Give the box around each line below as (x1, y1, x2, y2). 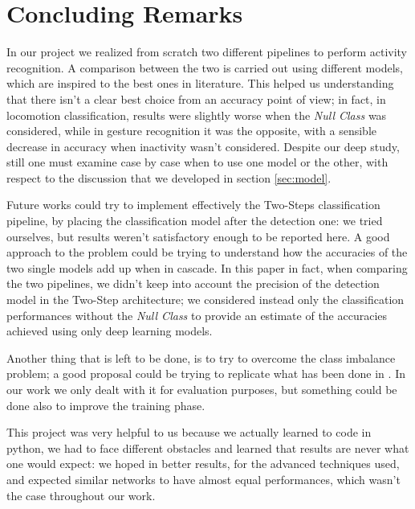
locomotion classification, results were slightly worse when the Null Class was (6, 106, 387, 123)
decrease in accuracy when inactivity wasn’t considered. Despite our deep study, (6, 138, 400, 154)
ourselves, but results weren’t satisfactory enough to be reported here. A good (6, 228, 390, 244)
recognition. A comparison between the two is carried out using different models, (6, 59, 403, 76)
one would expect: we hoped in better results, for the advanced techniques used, (6, 455, 400, 472)
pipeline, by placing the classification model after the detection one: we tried (6, 212, 383, 229)
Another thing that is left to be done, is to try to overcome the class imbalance (6, 349, 396, 366)
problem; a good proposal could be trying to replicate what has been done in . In (6, 365, 405, 382)
